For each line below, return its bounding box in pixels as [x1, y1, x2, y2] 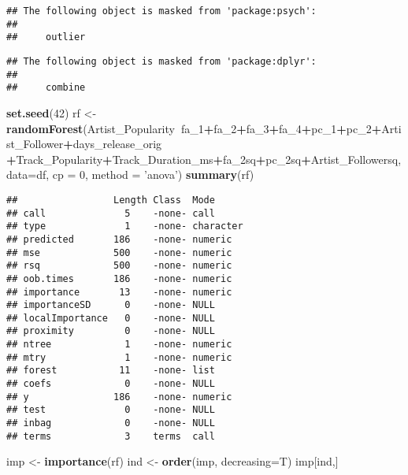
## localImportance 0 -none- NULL [6, 312, 215, 324]
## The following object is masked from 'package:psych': [6, 6, 317, 17]
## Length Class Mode [6, 194, 215, 206]
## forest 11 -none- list [6, 365, 215, 377]
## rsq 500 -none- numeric [6, 260, 232, 272]
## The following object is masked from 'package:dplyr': [6, 55, 317, 67]
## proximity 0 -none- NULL [6, 325, 215, 337]
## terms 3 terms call [6, 430, 215, 442]
